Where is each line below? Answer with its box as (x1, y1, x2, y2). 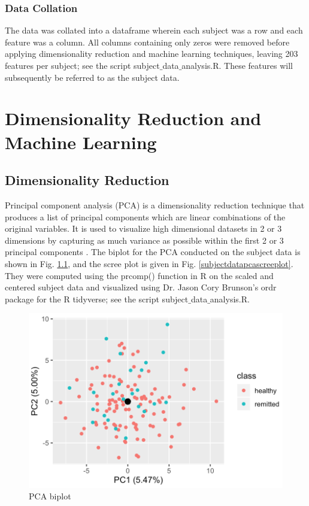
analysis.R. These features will (181, 59, 293, 71)
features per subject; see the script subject (5, 59, 160, 71)
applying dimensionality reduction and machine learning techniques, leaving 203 (5, 47, 298, 60)
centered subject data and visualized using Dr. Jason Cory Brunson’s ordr (5, 281, 277, 293)
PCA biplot (29, 490, 71, 502)
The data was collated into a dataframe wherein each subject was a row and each (5, 24, 303, 37)
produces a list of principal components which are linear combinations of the (5, 210, 286, 223)
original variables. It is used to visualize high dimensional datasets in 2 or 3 (5, 222, 282, 235)
